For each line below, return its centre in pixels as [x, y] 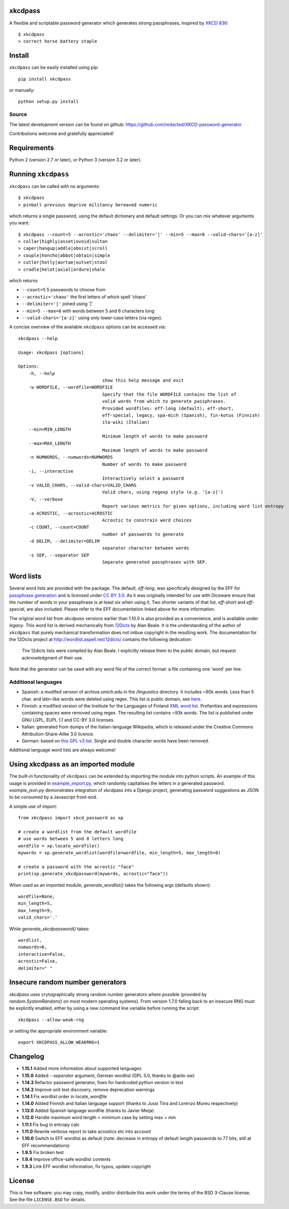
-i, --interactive [51, 471]
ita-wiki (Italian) [126, 422]
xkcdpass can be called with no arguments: [55, 186]
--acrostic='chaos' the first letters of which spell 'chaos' [84, 297]
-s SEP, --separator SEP [59, 555]
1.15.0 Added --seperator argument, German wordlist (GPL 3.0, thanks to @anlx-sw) [108, 1075]
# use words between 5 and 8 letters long [71, 839]
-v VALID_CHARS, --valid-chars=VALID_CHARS [82, 485]
